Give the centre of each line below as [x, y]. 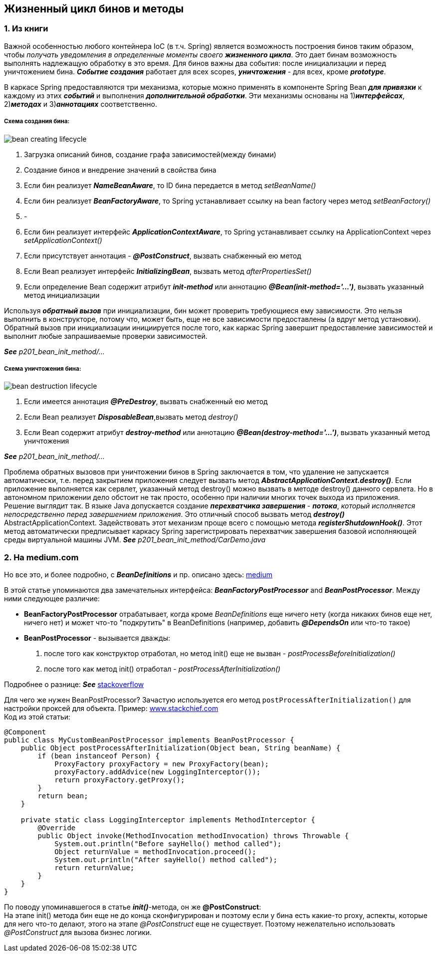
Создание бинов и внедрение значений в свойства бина [120, 170]
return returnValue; [95, 868]
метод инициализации [62, 295]
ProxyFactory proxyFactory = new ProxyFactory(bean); [162, 764]
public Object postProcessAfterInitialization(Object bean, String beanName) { [181, 748]
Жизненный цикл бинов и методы [94, 9]
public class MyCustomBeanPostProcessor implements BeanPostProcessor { [149, 740]
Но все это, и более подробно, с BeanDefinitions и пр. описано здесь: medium [138, 575]
